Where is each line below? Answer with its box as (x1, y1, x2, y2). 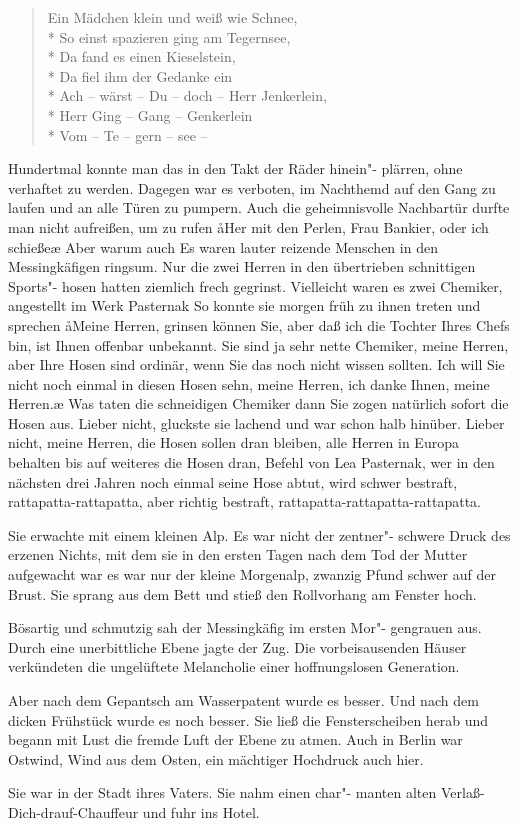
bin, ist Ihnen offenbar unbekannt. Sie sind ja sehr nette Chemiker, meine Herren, (8, 334, 509, 355)
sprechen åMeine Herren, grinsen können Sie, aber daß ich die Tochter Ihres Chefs (8, 314, 510, 335)
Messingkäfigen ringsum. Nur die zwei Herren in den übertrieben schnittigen (8, 256, 476, 277)
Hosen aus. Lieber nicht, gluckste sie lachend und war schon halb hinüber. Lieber (8, 412, 505, 433)
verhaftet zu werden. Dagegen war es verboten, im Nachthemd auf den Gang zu (8, 177, 496, 198)
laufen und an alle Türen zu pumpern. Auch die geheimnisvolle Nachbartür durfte (8, 197, 510, 218)
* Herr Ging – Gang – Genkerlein (47, 104, 253, 125)
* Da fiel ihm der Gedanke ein (47, 65, 233, 86)
